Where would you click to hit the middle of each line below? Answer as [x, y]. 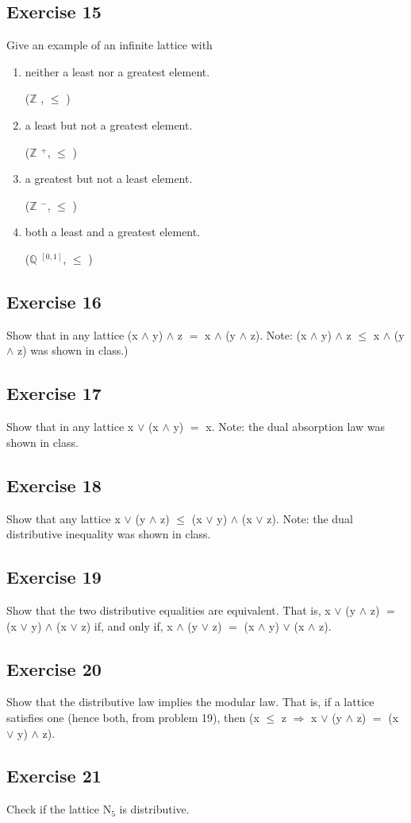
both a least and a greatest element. [113, 232]
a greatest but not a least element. [109, 179]
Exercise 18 [54, 485]
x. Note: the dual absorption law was [296, 427]
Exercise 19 [54, 577]
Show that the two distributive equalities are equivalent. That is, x [169, 609]
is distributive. [154, 809]
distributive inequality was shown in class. [109, 534]
